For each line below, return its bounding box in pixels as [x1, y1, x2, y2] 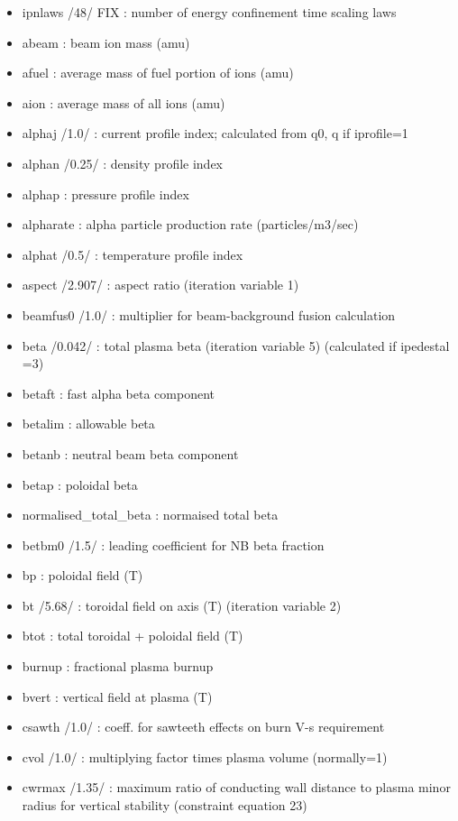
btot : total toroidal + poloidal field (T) [22, 626, 243, 645]
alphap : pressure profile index [22, 184, 189, 203]
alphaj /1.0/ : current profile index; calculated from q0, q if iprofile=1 [22, 124, 408, 143]
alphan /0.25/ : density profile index [22, 153, 224, 172]
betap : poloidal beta [22, 475, 138, 494]
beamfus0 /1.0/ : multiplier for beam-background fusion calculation [22, 305, 396, 324]
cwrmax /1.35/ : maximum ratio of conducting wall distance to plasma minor [22, 778, 451, 797]
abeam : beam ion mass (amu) [22, 32, 190, 51]
